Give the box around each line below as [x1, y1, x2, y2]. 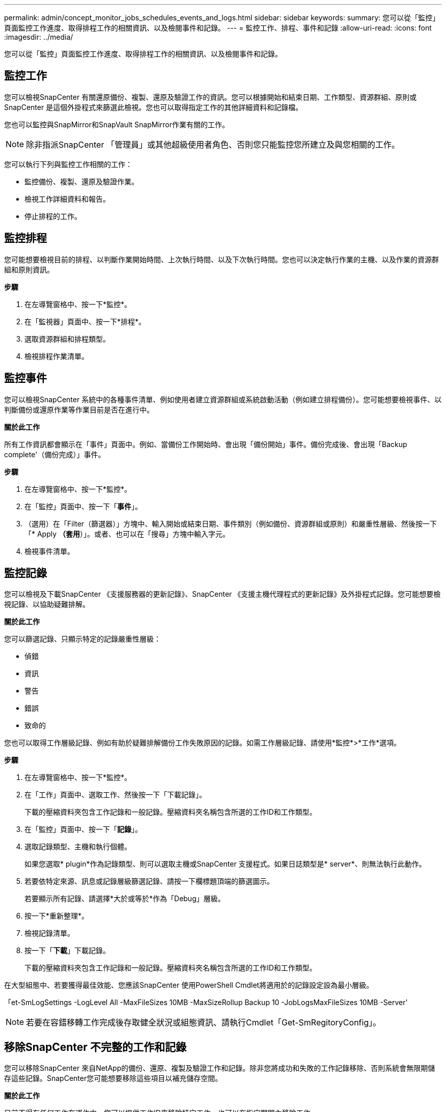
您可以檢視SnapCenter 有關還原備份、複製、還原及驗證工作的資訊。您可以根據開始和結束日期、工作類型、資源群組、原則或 [4, 92, 417, 101]
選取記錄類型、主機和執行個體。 [24, 842, 131, 851]
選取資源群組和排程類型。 [24, 334, 110, 343]
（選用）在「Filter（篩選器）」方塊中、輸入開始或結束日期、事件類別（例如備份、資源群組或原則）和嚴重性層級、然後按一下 [24, 519, 437, 528]
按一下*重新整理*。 [24, 911, 89, 921]
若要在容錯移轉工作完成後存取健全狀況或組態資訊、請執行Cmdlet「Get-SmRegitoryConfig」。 [26, 1017, 381, 1028]
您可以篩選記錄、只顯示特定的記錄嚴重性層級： [4, 634, 161, 644]
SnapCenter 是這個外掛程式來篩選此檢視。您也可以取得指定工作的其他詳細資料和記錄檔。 [4, 102, 303, 112]
